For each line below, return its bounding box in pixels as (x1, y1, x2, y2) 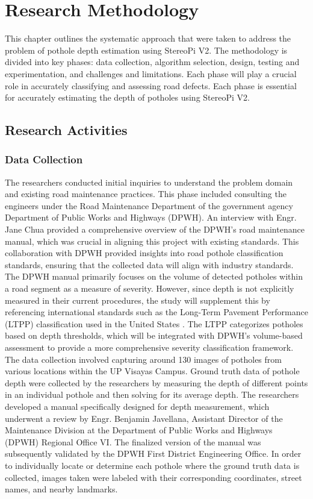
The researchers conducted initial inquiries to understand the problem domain (5, 175, 293, 188)
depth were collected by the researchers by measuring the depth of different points (5, 376, 308, 389)
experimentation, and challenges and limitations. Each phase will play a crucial (5, 67, 297, 80)
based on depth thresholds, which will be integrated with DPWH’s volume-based (5, 329, 303, 342)
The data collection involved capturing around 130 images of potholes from (5, 353, 282, 365)
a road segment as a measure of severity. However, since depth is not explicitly (5, 282, 294, 295)
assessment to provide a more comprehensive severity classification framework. (5, 341, 294, 353)
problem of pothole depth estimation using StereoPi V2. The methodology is (5, 43, 288, 56)
